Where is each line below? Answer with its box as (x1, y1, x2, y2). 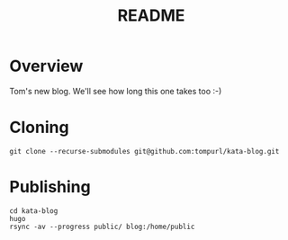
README (117, 5, 185, 26)
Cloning (9, 118, 69, 138)
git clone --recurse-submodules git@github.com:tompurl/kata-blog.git (9, 147, 280, 156)
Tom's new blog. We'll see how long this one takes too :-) (9, 85, 222, 96)
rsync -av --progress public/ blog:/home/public (9, 222, 195, 231)
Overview (9, 56, 84, 76)
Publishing (9, 177, 92, 198)
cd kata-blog (9, 206, 58, 216)
